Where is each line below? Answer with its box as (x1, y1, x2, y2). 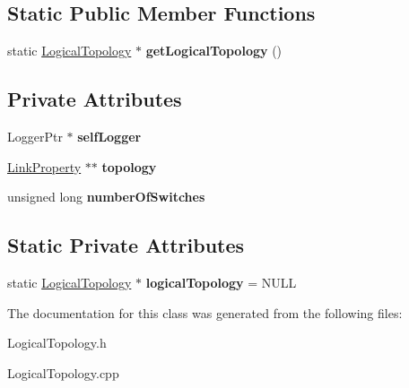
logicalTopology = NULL (145, 272, 297, 291)
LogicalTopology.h (7, 333, 107, 352)
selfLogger (77, 127, 142, 145)
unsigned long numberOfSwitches (7, 187, 205, 206)
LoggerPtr (7, 127, 63, 145)
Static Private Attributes (7, 231, 245, 259)
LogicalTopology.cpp (7, 363, 119, 382)
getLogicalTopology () (145, 41, 283, 60)
